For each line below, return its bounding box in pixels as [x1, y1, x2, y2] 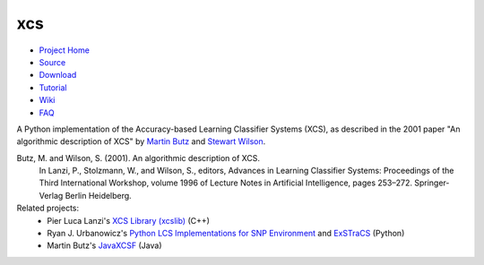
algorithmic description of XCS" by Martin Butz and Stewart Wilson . [16, 136, 266, 147]
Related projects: [16, 202, 80, 214]
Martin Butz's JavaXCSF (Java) [47, 240, 162, 251]
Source [39, 56, 66, 67]
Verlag [39, 190, 64, 201]
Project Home [39, 45, 90, 56]
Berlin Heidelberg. [65, 190, 132, 201]
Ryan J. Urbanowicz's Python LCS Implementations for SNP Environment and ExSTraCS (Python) [47, 228, 405, 239]
